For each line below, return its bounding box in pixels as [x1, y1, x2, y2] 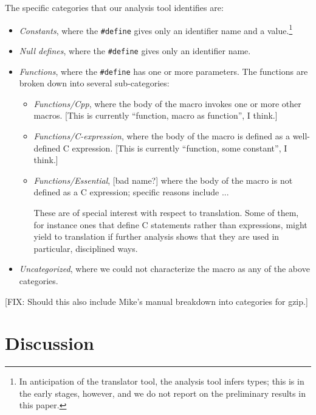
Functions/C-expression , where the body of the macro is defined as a [33, 130, 290, 142]
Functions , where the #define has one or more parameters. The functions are [19, 65, 308, 77]
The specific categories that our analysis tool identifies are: [5, 1, 224, 13]
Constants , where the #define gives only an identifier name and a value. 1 [19, 22, 293, 37]
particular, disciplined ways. [33, 242, 138, 254]
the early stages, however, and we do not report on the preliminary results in [19, 386, 306, 399]
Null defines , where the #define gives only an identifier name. [19, 44, 251, 57]
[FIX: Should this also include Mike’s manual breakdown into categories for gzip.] [5, 295, 308, 307]
